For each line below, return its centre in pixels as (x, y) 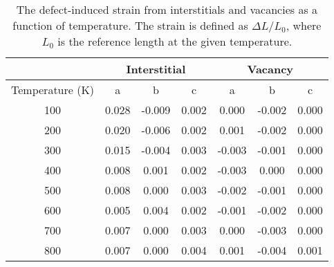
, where (304, 25)
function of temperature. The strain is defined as (130, 25)
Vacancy (270, 69)
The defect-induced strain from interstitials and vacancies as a (167, 9)
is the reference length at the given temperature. (175, 41)
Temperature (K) (53, 90)
